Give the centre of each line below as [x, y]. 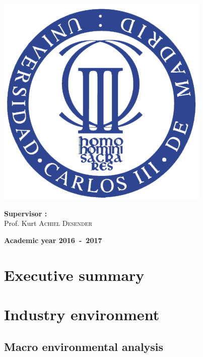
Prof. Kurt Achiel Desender [48, 223]
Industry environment [82, 314]
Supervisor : [26, 213]
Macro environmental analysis [84, 346]
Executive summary [74, 275]
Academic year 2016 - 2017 [53, 240]
